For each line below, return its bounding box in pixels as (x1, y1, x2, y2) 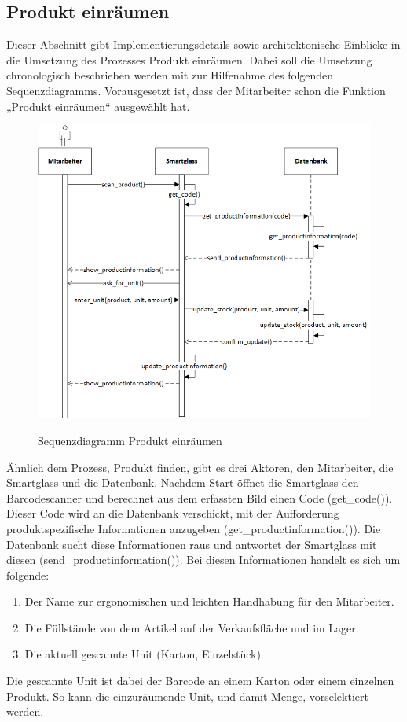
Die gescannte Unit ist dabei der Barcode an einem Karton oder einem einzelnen (6, 672, 394, 689)
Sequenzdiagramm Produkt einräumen (38, 432, 222, 448)
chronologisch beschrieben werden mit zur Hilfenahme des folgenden (6, 67, 334, 83)
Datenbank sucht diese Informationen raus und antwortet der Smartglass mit (6, 536, 377, 552)
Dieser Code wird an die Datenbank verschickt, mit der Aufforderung (6, 505, 339, 521)
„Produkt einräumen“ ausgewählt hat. (6, 98, 190, 114)
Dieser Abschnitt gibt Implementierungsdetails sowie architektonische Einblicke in (6, 36, 401, 53)
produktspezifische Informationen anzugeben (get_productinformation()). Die (6, 520, 381, 536)
